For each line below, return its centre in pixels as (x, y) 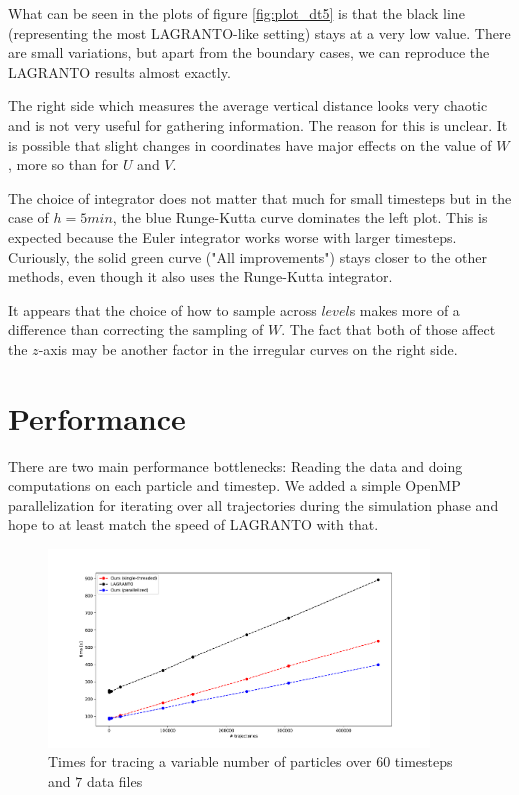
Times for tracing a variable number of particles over (210, 761)
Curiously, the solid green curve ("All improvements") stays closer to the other (247, 256)
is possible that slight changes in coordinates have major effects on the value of (250, 144)
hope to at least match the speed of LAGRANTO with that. (193, 524)
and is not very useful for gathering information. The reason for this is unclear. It (258, 124)
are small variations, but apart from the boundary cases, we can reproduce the (249, 52)
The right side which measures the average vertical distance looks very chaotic (248, 105)
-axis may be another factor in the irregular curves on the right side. (248, 348)
